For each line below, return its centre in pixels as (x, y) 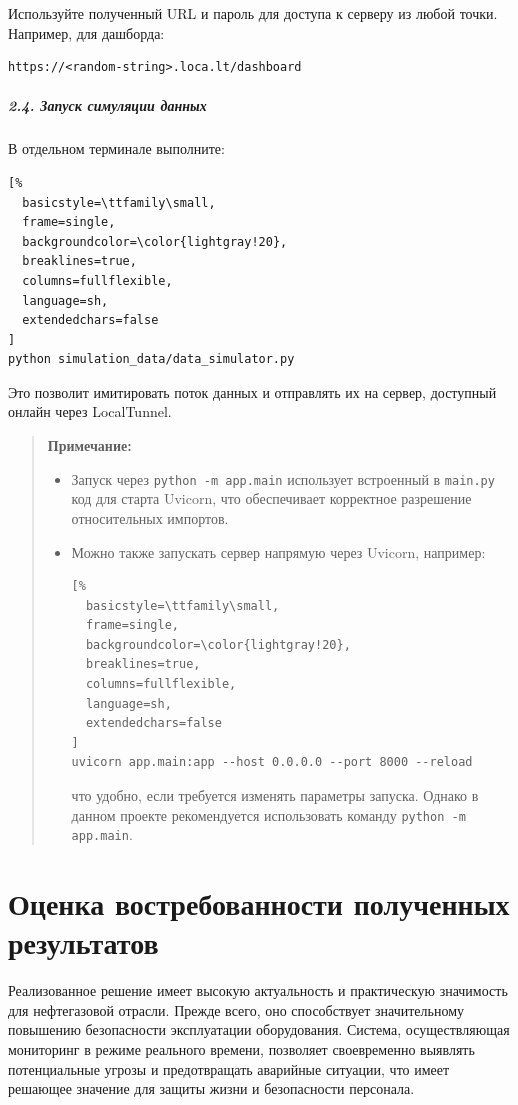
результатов (83, 942)
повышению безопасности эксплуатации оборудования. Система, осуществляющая (259, 1029)
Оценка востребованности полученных (259, 903)
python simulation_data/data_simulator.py (151, 359)
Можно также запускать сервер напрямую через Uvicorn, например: (278, 551)
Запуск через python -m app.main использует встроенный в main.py (283, 478)
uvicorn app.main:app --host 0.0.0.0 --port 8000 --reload (272, 762)
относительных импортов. (150, 517)
